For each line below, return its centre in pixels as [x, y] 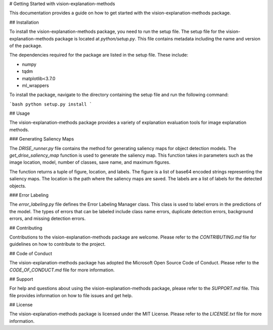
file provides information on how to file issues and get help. [71, 295]
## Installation [24, 22]
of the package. [26, 45]
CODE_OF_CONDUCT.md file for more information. [62, 270]
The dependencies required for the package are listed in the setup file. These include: [99, 55]
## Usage [20, 113]
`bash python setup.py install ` [51, 104]
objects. [18, 186]
